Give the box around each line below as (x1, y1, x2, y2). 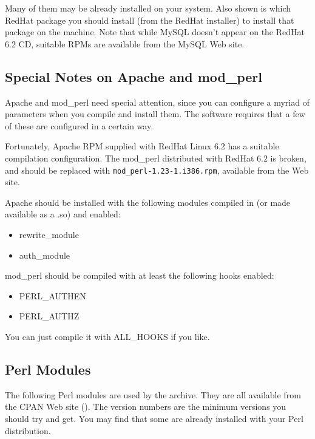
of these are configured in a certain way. (5, 119, 154, 132)
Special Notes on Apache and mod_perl (5, 67, 262, 86)
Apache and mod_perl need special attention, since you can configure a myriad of (5, 95, 310, 108)
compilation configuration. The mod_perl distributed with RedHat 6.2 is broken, (5, 151, 307, 164)
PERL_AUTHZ (19, 310, 80, 322)
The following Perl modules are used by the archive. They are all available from (5, 388, 301, 401)
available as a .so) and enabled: (5, 208, 121, 220)
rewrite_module (19, 228, 79, 240)
